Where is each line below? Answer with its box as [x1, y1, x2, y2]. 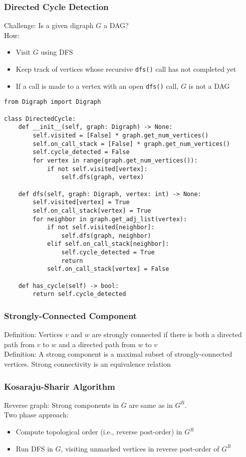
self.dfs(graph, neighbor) [61, 232, 151, 239]
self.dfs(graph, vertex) [61, 174, 144, 181]
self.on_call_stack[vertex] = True [33, 207, 151, 214]
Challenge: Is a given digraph [4, 20, 94, 31]
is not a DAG [188, 80, 230, 91]
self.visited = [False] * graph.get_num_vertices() [33, 131, 209, 139]
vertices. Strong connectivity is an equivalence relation [4, 359, 171, 369]
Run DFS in [16, 443, 53, 453]
